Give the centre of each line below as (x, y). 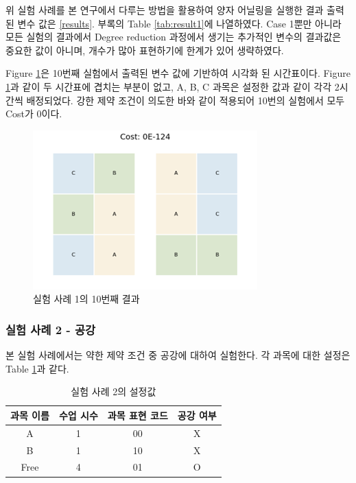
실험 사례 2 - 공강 (51, 329)
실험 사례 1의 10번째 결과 (86, 299)
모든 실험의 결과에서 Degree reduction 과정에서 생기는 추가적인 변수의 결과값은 (174, 37)
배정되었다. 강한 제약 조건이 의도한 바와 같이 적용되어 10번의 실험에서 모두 (186, 100)
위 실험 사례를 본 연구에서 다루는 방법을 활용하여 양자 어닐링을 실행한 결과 (165, 10)
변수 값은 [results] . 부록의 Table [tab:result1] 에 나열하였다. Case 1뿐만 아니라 (179, 23)
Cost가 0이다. (34, 114)
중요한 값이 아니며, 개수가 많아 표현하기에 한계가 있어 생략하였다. (145, 50)
